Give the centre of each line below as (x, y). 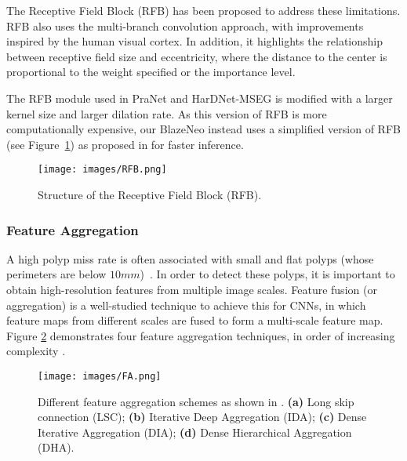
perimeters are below (56, 274)
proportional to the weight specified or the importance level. (151, 72)
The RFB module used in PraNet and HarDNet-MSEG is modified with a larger (200, 98)
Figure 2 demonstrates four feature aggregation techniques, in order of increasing (201, 335)
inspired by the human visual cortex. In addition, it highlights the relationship (195, 41)
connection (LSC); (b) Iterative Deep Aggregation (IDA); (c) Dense (202, 417)
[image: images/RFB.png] (102, 170)
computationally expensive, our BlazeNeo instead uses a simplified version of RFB (203, 129)
